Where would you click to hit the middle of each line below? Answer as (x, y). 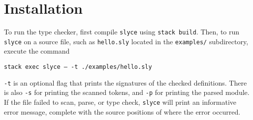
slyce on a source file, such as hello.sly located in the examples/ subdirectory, (126, 41)
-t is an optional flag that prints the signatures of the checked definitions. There (126, 82)
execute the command (37, 51)
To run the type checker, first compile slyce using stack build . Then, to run (122, 32)
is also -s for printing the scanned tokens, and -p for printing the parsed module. (127, 92)
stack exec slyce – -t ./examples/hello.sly (78, 67)
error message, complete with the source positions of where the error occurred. (122, 111)
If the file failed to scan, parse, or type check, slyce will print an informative (120, 102)
